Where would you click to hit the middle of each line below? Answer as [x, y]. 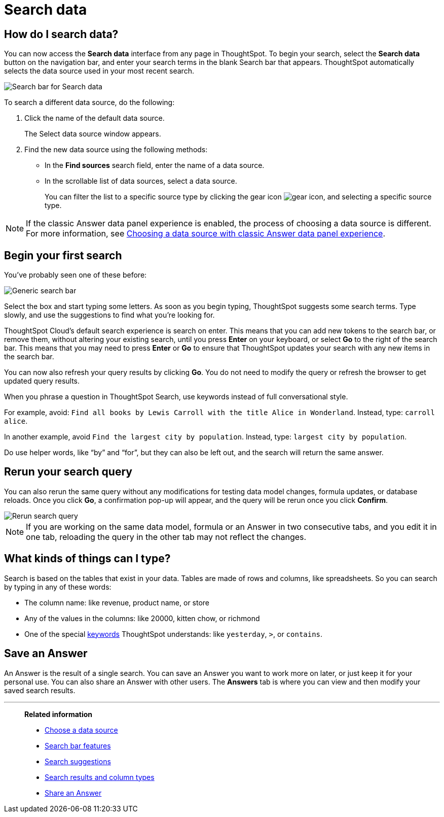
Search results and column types [100, 777]
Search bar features [78, 745]
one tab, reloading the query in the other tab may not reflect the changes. [166, 537]
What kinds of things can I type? [87, 559]
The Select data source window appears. [93, 134]
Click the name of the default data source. [95, 118]
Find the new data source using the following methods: [116, 150]
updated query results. [42, 381]
